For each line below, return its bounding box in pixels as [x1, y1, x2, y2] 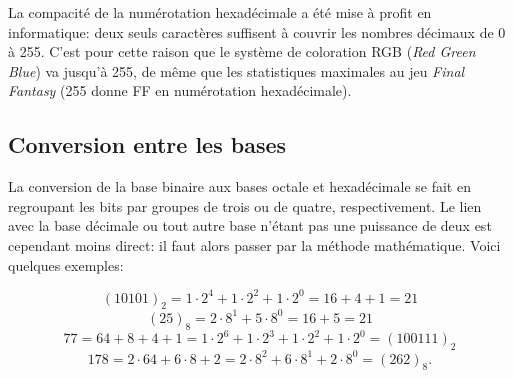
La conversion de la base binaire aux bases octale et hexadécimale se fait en [8, 176, 471, 197]
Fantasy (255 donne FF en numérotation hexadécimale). [8, 80, 352, 101]
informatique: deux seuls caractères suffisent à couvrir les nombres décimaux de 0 [8, 21, 506, 42]
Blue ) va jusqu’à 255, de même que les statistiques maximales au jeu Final [8, 60, 465, 81]
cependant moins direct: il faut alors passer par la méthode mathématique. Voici [8, 234, 501, 255]
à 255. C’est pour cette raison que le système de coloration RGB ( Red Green [8, 41, 476, 62]
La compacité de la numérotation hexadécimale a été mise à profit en [8, 2, 432, 22]
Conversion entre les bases [8, 129, 287, 160]
